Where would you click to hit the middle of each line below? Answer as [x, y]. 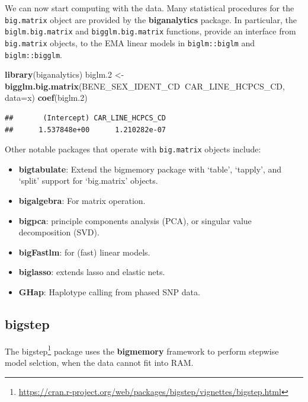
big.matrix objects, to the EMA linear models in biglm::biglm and [130, 42]
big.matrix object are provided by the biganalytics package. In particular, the [151, 19]
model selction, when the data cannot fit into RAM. [99, 363]
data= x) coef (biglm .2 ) [46, 98]
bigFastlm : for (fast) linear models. [84, 252]
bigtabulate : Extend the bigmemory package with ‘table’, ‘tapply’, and [150, 169]
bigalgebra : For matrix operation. [82, 201]
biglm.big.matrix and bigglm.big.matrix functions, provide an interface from [150, 31]
